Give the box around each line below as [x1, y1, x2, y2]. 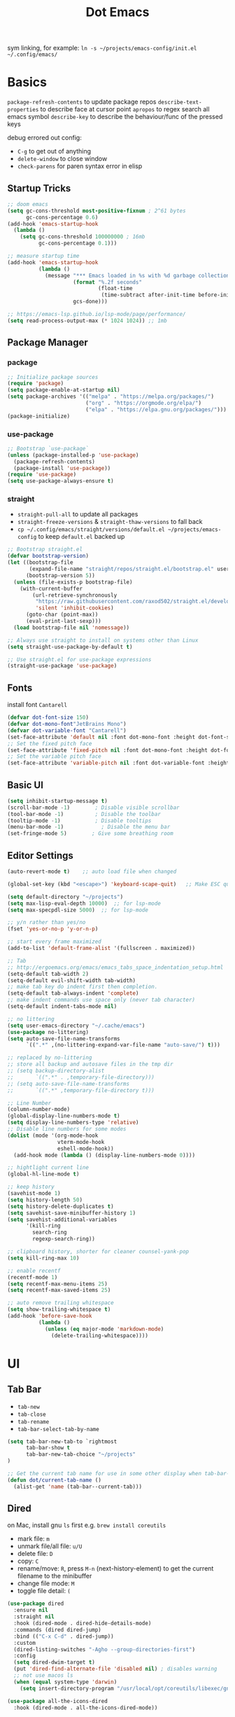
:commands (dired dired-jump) [13, 1626, 101, 1633]
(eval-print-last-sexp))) [25, 618, 101, 625]
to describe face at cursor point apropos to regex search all [40, 105, 210, 113]
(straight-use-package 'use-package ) [7, 663, 117, 670]
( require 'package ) [7, 380, 64, 387]
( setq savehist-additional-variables [7, 1216, 117, 1223]
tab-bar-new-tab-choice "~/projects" [25, 1451, 136, 1458]
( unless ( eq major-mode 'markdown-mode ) [44, 1325, 164, 1332]
